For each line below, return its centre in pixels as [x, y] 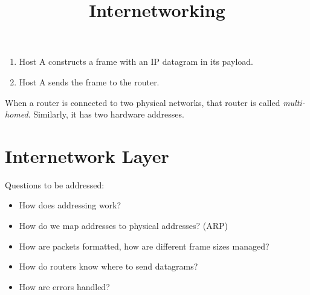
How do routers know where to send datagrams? [108, 266]
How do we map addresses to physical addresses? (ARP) [123, 226]
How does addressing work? [70, 205]
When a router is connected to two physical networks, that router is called [143, 102]
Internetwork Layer [87, 155]
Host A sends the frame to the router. [89, 81]
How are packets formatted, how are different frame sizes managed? [144, 246]
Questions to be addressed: [55, 184]
